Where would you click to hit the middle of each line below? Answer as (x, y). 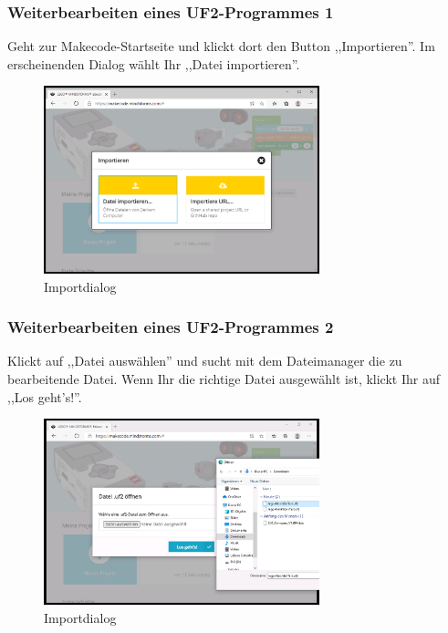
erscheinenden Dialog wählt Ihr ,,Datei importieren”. (154, 63)
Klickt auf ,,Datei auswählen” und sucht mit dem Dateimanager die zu (205, 361)
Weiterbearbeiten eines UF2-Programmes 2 (171, 327)
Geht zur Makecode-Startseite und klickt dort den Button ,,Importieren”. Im (221, 46)
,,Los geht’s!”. (45, 396)
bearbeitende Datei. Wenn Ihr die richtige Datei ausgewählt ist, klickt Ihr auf (224, 378)
